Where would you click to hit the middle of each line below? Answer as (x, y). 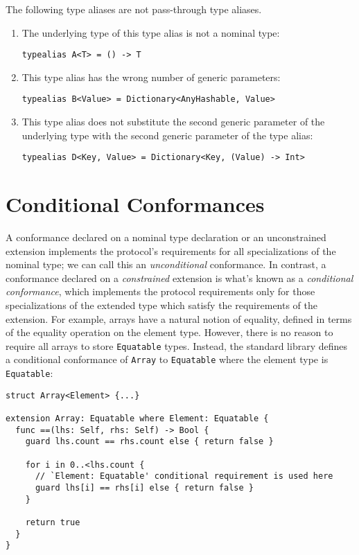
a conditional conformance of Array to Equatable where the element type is (167, 359)
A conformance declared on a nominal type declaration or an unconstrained (166, 237)
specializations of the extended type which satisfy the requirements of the (162, 305)
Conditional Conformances (135, 204)
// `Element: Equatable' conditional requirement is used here (184, 476)
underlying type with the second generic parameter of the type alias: (167, 135)
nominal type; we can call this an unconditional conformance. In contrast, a (166, 264)
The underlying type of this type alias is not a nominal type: (151, 32)
